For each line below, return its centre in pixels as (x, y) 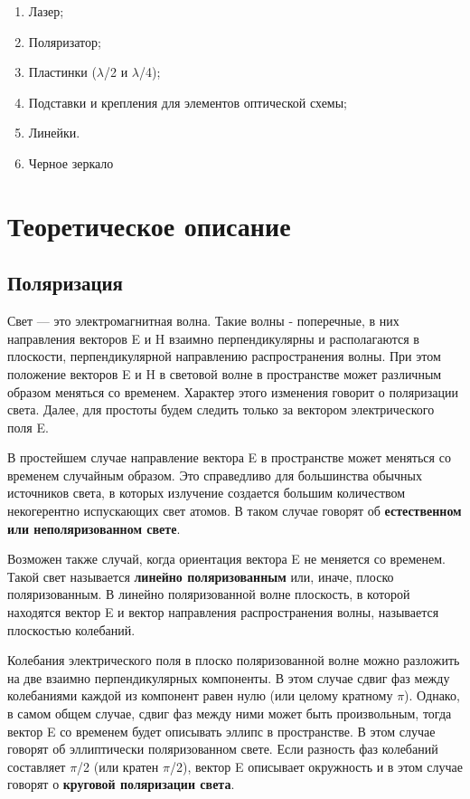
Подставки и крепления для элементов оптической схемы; (188, 102)
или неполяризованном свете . (94, 528)
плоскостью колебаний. (71, 629)
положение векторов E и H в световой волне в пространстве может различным (225, 373)
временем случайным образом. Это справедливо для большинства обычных (215, 475)
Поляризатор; (65, 41)
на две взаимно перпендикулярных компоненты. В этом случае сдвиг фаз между (229, 677)
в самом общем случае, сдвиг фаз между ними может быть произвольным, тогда (230, 713)
